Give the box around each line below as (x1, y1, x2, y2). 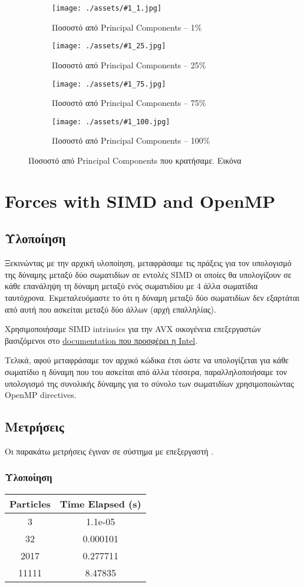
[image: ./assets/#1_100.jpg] (52, 117, 170, 126)
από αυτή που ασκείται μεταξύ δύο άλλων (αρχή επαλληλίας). (5, 303, 216, 315)
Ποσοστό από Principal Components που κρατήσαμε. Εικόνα (28, 154, 242, 166)
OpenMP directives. (5, 389, 77, 401)
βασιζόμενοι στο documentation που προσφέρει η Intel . (5, 334, 198, 346)
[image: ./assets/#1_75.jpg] (52, 79, 166, 88)
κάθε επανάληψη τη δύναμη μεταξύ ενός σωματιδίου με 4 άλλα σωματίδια (5, 280, 258, 292)
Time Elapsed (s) (60, 496, 141, 510)
